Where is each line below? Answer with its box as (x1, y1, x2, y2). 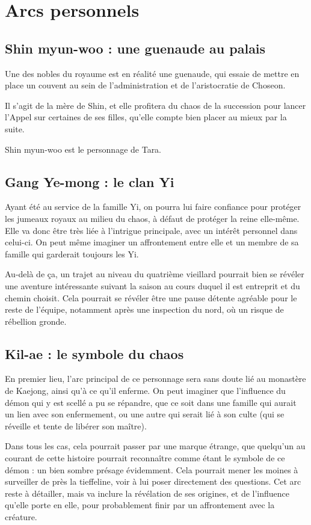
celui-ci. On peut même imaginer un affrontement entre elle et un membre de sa (5, 236, 299, 248)
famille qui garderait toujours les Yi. (5, 247, 139, 260)
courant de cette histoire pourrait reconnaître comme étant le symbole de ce (5, 452, 285, 464)
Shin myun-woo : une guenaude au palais (5, 38, 266, 57)
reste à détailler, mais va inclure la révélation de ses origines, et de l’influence (5, 487, 290, 499)
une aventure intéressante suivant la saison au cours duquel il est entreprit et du (5, 279, 300, 292)
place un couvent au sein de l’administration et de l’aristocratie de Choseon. (5, 79, 286, 91)
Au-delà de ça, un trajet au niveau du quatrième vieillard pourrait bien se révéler (5, 268, 304, 280)
